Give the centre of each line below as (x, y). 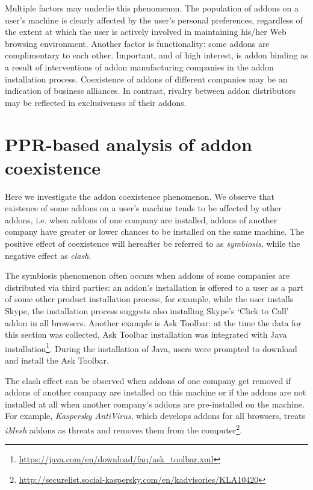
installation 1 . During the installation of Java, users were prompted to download (151, 347)
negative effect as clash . (48, 255)
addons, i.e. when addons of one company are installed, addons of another (141, 219)
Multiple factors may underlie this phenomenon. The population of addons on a (152, 8)
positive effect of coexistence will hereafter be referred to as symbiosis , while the (153, 243)
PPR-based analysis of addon (129, 144)
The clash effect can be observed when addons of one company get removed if (148, 380)
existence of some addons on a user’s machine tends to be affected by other (143, 208)
